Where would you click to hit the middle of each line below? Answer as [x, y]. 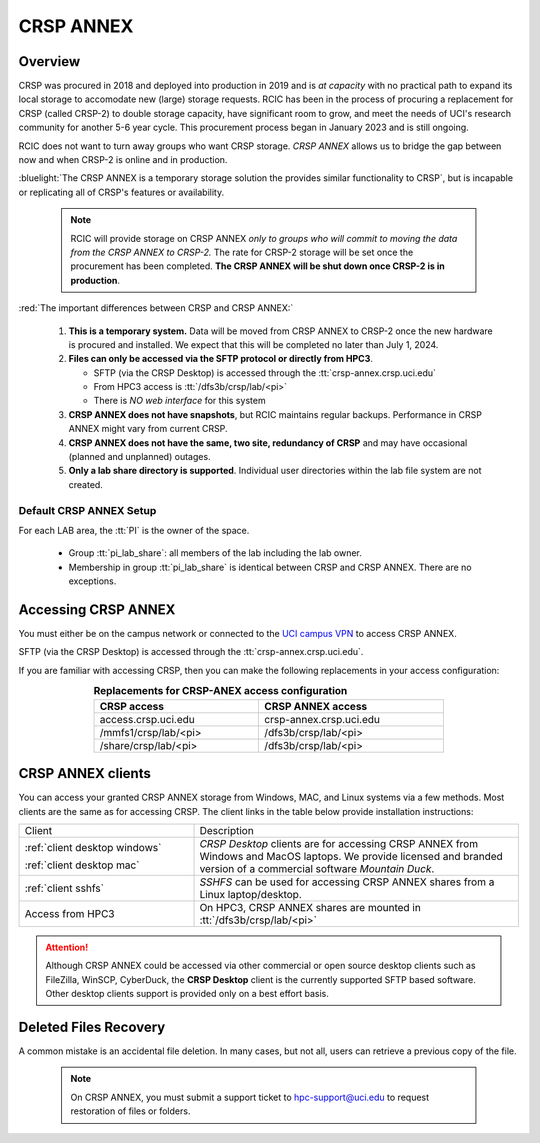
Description [226, 830]
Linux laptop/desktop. [250, 894]
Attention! [67, 947]
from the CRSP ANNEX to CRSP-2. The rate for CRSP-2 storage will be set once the [242, 252]
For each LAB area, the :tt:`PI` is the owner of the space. [134, 530]
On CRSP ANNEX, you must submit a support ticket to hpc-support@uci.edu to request [250, 1097]
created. [86, 484]
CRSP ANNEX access [316, 706]
